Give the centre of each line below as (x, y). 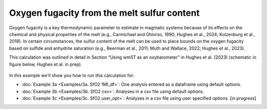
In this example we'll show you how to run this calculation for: (72, 75)
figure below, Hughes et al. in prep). (46, 64)
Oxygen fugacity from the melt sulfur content (104, 13)
